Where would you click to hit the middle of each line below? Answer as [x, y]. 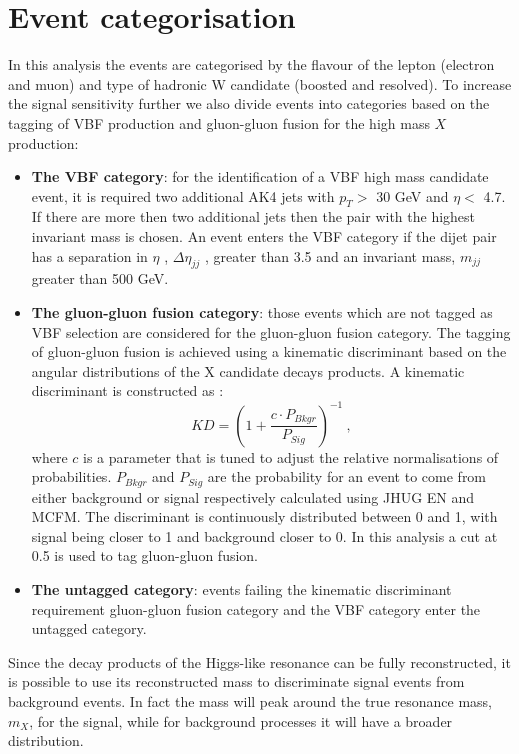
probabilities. [71, 476]
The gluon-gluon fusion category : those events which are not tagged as [262, 312]
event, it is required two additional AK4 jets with [183, 195]
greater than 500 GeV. [100, 278]
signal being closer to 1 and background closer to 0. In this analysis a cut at [264, 535]
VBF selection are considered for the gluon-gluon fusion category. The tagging [271, 331]
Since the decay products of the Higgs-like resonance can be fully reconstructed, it [259, 661]
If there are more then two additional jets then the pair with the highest [253, 216]
